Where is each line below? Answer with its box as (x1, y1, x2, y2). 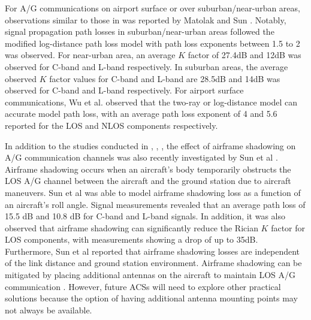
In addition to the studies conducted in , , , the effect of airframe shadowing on (5, 139, 296, 152)
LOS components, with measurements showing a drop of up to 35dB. (5, 233, 258, 246)
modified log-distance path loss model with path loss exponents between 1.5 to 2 (5, 37, 300, 49)
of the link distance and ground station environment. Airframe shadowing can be (5, 256, 302, 269)
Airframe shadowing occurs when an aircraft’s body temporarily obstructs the (5, 162, 291, 175)
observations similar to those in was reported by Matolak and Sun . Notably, (5, 13, 286, 26)
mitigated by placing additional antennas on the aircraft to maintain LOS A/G (5, 268, 296, 281)
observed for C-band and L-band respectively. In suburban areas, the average (5, 60, 288, 73)
